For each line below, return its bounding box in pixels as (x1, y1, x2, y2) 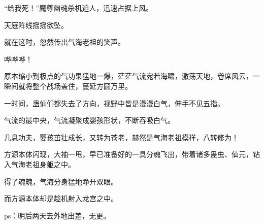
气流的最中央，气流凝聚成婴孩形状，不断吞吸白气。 (4, 115, 175, 125)
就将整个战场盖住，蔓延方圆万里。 (18, 80, 132, 91)
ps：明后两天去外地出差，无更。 (4, 210, 111, 220)
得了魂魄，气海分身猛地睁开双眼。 (4, 176, 118, 186)
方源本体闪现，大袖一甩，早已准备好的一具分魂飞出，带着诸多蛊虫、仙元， (4, 149, 253, 159)
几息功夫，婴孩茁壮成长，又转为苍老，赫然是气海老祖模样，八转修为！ (4, 132, 239, 142)
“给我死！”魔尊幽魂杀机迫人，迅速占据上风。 (4, 3, 153, 13)
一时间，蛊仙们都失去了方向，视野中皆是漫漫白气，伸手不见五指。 (4, 98, 224, 108)
